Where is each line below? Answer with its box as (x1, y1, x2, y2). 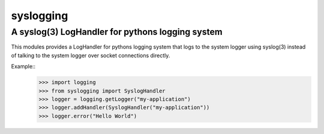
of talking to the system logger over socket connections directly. (11, 52, 170, 59)
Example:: (11, 63, 36, 70)
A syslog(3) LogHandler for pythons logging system (11, 26, 223, 37)
